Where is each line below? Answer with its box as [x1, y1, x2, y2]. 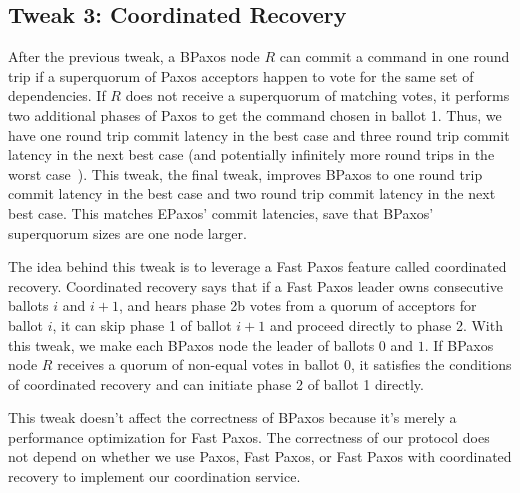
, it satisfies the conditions [350, 354, 512, 375]
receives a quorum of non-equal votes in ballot [57, 354, 340, 375]
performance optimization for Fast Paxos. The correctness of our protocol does [8, 426, 490, 447]
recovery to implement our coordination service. [8, 466, 301, 487]
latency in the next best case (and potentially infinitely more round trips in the [8, 144, 495, 165]
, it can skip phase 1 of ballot [52, 314, 232, 335]
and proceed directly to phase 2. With [269, 314, 503, 335]
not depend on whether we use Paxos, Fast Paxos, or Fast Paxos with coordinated [8, 446, 512, 467]
